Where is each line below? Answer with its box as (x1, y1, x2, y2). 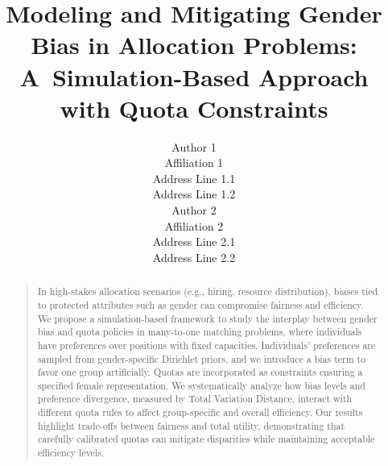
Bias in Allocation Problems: (31, 28, 357, 61)
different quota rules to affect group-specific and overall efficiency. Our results (37, 406, 363, 419)
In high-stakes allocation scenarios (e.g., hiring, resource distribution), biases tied (37, 285, 378, 298)
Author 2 (171, 202, 217, 218)
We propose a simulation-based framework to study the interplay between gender (37, 311, 378, 325)
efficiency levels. (37, 446, 105, 460)
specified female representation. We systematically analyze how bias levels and (37, 378, 365, 392)
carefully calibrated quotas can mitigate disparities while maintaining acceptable (37, 432, 375, 446)
